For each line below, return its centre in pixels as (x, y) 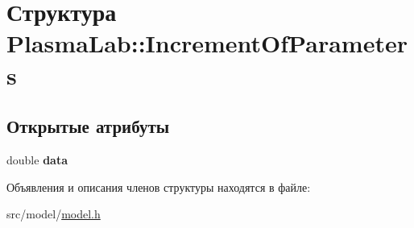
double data (37, 159)
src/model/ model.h (54, 214)
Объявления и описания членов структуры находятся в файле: (159, 187)
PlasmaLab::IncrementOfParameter (207, 43)
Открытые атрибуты (88, 126)
